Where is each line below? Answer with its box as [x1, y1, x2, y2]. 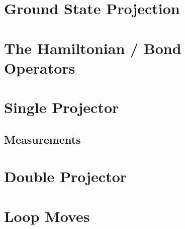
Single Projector [4, 97, 119, 118]
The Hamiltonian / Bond [4, 37, 181, 58]
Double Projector [4, 166, 127, 187]
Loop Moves [4, 205, 90, 226]
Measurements [4, 131, 81, 147]
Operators [4, 57, 75, 78]
